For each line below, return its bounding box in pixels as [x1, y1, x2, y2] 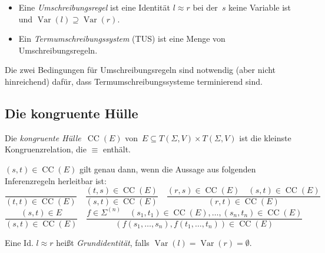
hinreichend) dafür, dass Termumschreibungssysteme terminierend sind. [5, 75, 263, 87]
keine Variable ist [228, 1, 291, 13]
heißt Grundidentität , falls [56, 236, 150, 248]
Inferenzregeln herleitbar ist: [5, 174, 107, 187]
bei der [193, 1, 218, 13]
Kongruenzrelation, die [5, 143, 87, 155]
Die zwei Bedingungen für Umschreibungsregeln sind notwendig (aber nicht [5, 64, 276, 76]
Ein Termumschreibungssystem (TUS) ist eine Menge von [18, 32, 225, 45]
